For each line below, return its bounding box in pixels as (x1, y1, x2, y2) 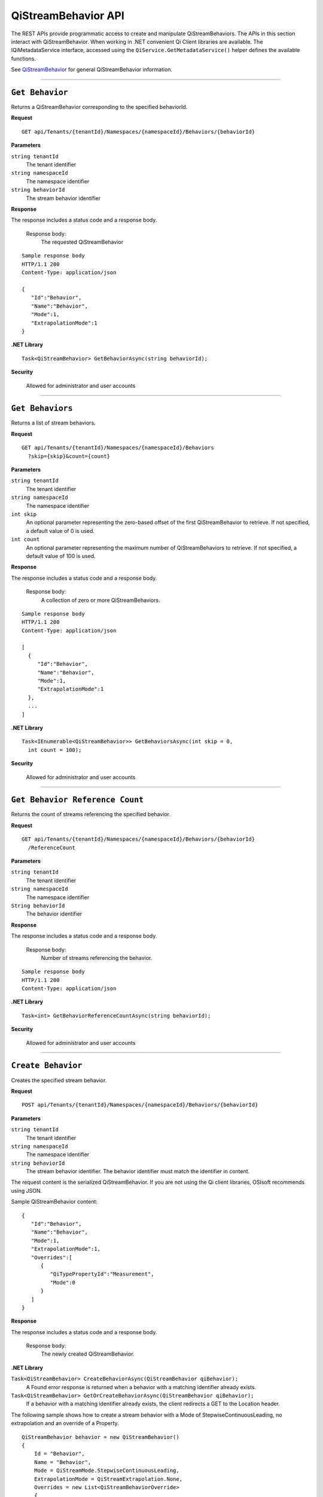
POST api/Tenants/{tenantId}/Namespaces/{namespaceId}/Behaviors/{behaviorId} (22, 1102, 258, 1108)
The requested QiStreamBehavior (41, 238, 124, 246)
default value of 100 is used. (26, 552, 96, 559)
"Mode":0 (50, 1279, 76, 1286)
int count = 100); (28, 746, 82, 753)
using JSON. (11, 1187, 42, 1194)
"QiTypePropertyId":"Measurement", (50, 1271, 155, 1278)
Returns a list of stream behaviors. (11, 419, 96, 426)
